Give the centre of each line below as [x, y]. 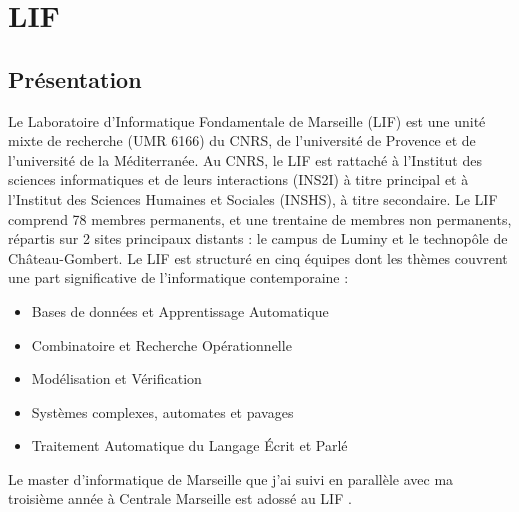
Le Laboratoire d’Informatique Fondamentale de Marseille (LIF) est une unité [247, 120]
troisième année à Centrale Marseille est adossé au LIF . [180, 498]
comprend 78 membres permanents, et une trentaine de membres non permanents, [260, 218]
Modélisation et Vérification [116, 378]
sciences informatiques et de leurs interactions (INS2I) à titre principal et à [238, 179]
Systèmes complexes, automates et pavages [162, 411]
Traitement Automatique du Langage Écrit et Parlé [189, 445]
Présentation [75, 78]
